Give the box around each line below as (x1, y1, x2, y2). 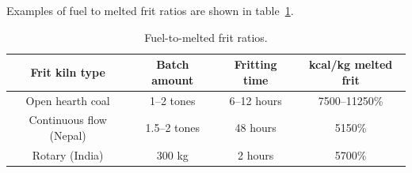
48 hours (235, 119, 277, 136)
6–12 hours (229, 92, 282, 108)
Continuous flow (29, 111, 107, 128)
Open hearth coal (25, 92, 110, 108)
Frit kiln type (30, 63, 105, 80)
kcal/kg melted (308, 56, 393, 73)
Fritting (234, 56, 277, 73)
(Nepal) (49, 127, 86, 144)
